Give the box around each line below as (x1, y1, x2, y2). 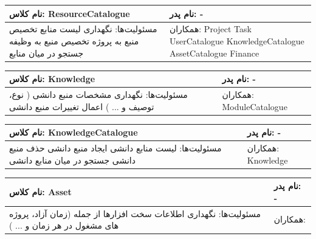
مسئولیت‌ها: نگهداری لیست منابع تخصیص (9, 23, 157, 35)
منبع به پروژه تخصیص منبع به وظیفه (9, 34, 139, 47)
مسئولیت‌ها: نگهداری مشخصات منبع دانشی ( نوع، (9, 88, 188, 100)
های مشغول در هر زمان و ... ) (9, 219, 119, 232)
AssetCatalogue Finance (169, 46, 259, 59)
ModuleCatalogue (222, 100, 287, 113)
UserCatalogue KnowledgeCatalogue (169, 34, 304, 47)
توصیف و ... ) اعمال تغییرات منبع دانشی (9, 100, 154, 113)
